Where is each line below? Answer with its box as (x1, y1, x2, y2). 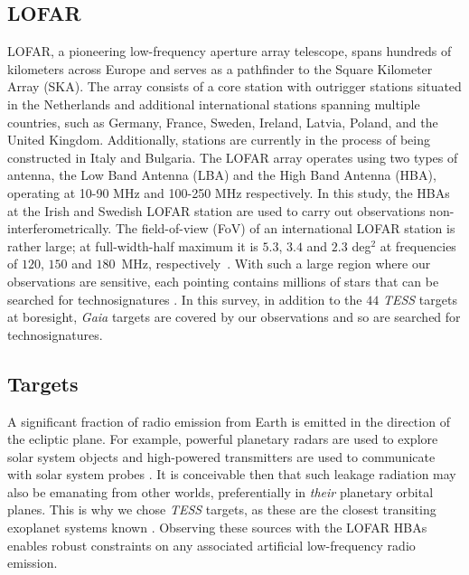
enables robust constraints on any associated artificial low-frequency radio (7, 535, 416, 554)
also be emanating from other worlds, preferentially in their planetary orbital (7, 482, 434, 501)
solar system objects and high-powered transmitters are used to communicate (7, 447, 436, 466)
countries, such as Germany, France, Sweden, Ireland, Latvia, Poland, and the (7, 112, 438, 131)
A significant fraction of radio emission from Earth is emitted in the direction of (7, 411, 450, 430)
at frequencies (380, 236, 456, 255)
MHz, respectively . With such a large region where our (121, 254, 431, 273)
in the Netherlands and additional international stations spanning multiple (7, 94, 420, 113)
